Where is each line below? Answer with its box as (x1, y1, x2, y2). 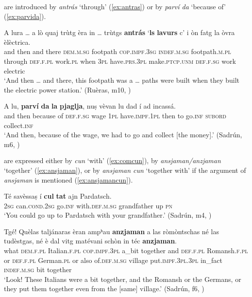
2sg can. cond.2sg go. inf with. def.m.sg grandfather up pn (4, 200, 172, 210)
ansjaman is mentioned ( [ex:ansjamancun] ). (4, 174, 133, 185)
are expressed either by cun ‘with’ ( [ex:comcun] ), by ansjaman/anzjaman (4, 155, 221, 166)
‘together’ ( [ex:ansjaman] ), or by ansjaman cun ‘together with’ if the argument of (4, 165, 246, 175)
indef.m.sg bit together (4, 264, 72, 275)
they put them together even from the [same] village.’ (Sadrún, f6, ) (4, 283, 204, 294)
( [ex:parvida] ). (4, 11, 46, 21)
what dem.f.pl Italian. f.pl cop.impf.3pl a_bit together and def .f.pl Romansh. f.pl (4, 245, 248, 256)
